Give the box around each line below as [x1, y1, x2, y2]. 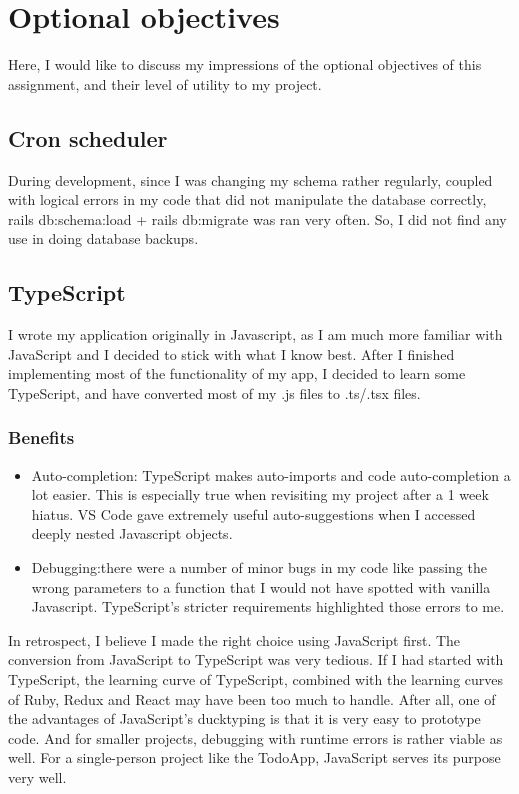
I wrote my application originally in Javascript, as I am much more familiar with [8, 324, 503, 345]
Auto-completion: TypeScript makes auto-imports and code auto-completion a [31, 464, 511, 485]
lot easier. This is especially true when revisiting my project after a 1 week [31, 484, 489, 505]
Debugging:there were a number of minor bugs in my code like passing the [31, 557, 487, 578]
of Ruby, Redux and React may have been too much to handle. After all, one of [8, 688, 496, 709]
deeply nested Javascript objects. [31, 523, 233, 544]
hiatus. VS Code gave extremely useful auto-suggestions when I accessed [31, 503, 476, 524]
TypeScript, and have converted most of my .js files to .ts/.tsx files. [8, 382, 421, 403]
